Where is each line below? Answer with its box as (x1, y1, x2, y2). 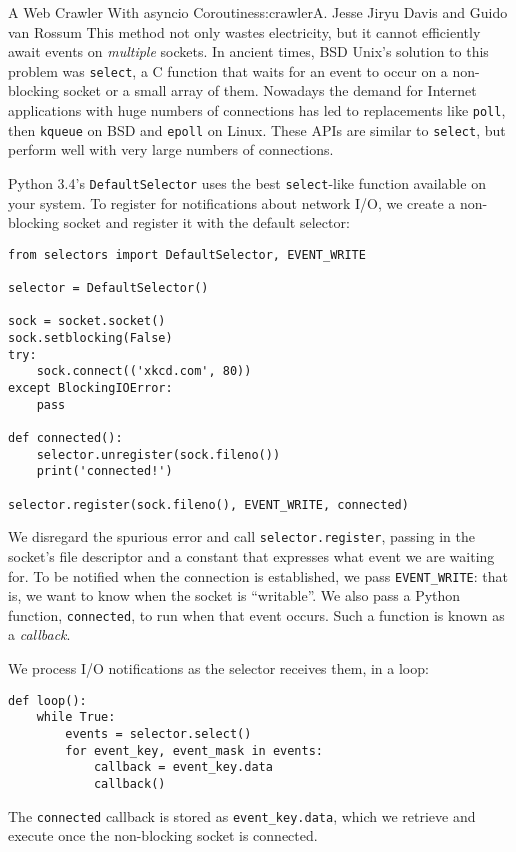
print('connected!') (36, 464, 173, 479)
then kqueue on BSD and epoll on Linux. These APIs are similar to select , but (8, 119, 506, 140)
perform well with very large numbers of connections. (8, 139, 334, 160)
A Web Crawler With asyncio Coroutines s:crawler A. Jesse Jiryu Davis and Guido (8, 2, 508, 22)
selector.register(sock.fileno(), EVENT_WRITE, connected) (8, 497, 409, 512)
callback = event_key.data (93, 760, 273, 775)
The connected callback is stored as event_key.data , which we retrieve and (8, 805, 476, 826)
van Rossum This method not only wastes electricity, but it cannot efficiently (8, 21, 481, 42)
